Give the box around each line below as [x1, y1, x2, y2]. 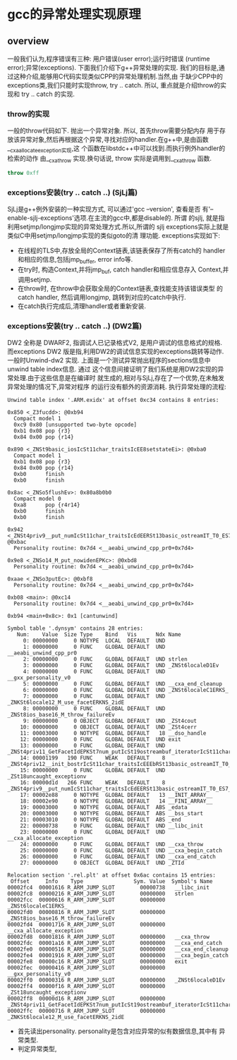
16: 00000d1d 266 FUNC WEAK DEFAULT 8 [20, 779, 166, 786]
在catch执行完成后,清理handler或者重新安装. [17, 301, 147, 310]
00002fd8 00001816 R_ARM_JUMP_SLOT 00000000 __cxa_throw [7, 933, 210, 940]
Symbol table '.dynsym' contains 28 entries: [7, 625, 143, 632]
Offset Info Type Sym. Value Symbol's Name [10, 877, 213, 885]
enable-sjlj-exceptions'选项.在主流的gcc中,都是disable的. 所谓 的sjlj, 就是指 [7, 214, 225, 222]
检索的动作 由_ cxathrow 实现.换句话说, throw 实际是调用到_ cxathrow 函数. [7, 154, 212, 164]
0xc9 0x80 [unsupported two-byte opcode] [13, 421, 138, 428]
